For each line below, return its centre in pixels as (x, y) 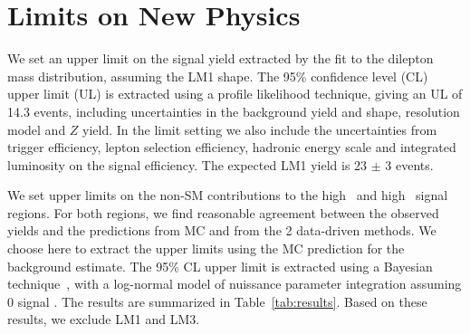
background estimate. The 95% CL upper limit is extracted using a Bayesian (220, 266)
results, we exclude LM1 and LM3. (104, 319)
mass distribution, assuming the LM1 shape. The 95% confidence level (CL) (218, 76)
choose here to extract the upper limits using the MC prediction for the (206, 248)
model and (37, 129)
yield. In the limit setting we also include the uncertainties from (260, 129)
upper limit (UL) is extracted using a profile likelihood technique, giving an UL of (235, 94)
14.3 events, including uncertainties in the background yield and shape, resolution (234, 111)
